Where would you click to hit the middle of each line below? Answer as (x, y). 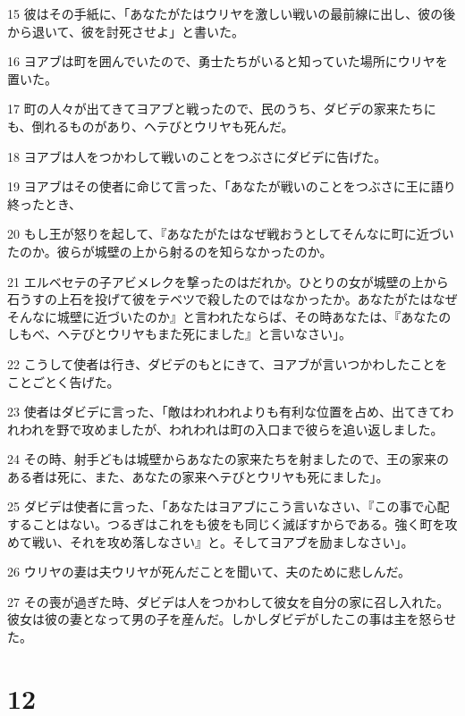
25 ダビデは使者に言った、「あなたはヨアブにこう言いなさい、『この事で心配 (228, 506)
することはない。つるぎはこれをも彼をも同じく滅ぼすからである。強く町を (226, 524)
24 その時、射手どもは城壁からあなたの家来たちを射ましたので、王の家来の (228, 459)
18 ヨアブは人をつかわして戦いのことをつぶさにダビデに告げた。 (197, 156)
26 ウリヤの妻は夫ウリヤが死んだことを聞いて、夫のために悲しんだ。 (209, 572)
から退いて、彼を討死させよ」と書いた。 (126, 31)
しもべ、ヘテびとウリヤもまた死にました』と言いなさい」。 (179, 334)
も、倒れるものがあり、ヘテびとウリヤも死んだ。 (151, 126)
